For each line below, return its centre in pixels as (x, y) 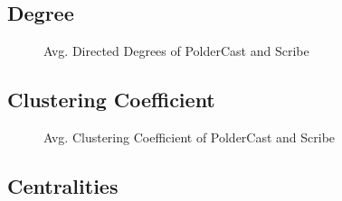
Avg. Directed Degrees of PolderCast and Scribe (176, 51)
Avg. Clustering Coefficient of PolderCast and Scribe (190, 137)
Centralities (63, 185)
